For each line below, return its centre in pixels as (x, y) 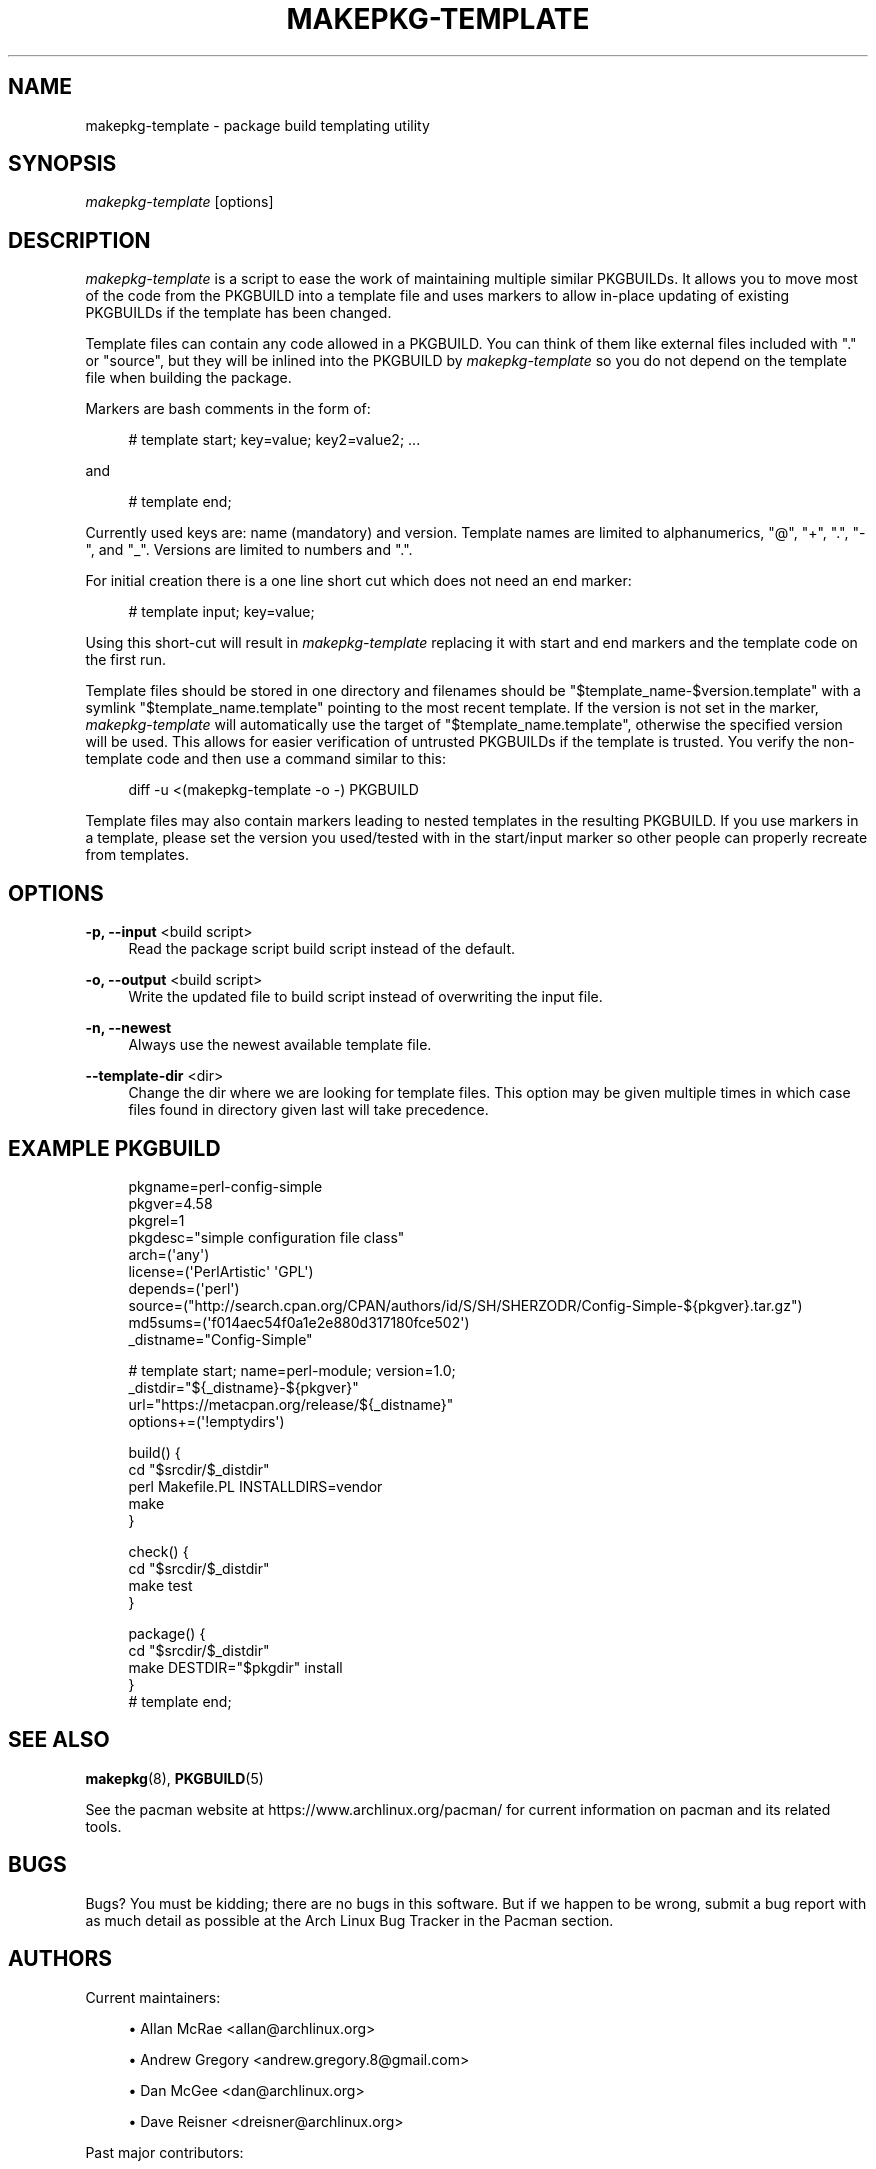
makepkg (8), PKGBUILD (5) (174, 1778)
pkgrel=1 (156, 1220)
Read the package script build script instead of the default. (321, 949)
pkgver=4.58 (170, 1203)
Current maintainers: (153, 1997)
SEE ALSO (59, 1740)
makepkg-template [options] (179, 202)
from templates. (137, 855)
